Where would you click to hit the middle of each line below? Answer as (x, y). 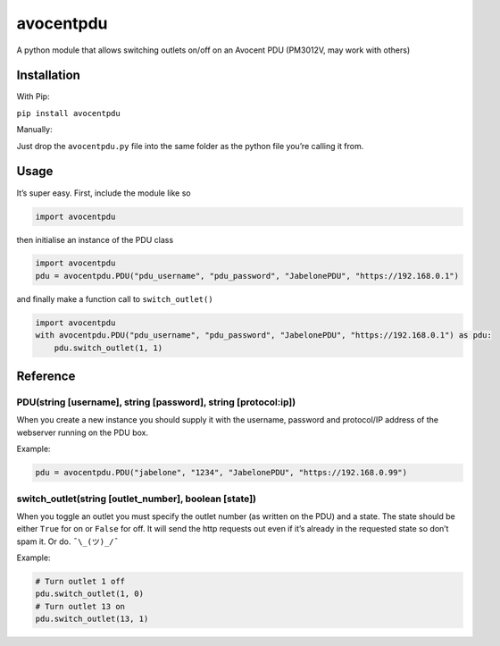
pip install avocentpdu (68, 113)
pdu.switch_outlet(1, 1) (108, 348)
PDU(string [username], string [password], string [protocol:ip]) (156, 402)
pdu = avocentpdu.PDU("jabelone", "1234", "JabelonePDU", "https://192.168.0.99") (221, 473)
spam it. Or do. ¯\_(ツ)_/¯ (68, 541)
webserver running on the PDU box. (83, 432)
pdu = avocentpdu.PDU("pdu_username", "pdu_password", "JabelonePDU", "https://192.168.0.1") (247, 276)
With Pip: (33, 96)
